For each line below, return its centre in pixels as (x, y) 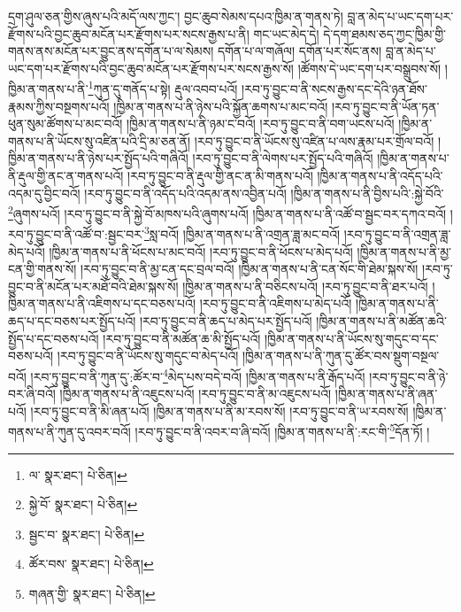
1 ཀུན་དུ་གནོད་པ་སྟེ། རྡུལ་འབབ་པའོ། (163, 88)
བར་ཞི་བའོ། (32, 394)
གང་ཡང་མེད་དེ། (286, 33)
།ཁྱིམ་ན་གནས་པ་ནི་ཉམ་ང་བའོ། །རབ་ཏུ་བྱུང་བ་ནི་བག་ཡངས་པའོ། (261, 124)
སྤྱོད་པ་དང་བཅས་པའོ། (54, 338)
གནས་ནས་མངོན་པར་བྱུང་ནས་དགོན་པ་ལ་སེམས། (111, 51)
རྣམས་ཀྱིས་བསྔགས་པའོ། (59, 106)
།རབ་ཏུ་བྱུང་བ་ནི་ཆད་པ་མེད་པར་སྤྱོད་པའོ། (226, 321)
